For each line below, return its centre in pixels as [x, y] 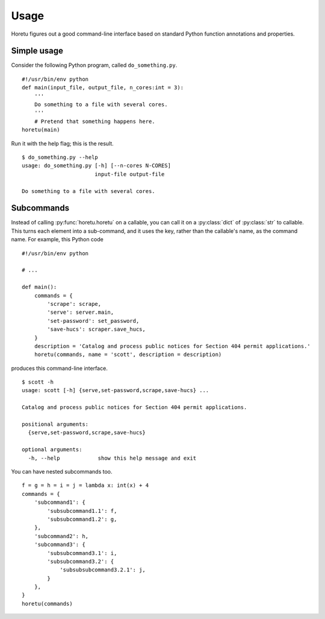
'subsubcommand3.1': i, [82, 553]
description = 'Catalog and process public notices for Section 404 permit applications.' [172, 346]
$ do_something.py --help [60, 157]
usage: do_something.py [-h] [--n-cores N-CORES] [97, 166]
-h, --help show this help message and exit [112, 458]
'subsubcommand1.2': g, [82, 519]
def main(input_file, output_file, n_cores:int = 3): [103, 88]
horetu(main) [41, 130]
